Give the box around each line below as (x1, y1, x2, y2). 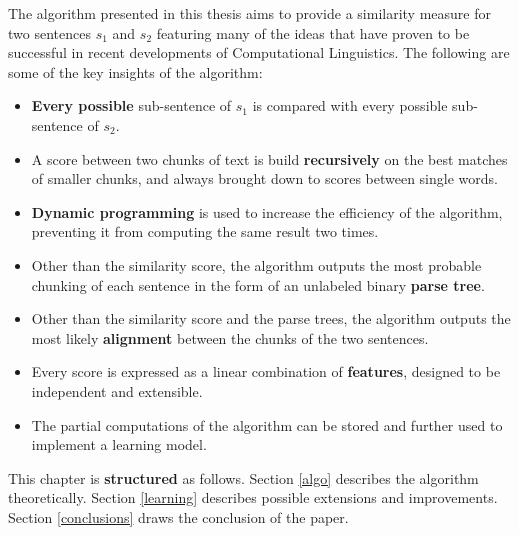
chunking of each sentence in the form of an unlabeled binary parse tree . (31, 274, 485, 295)
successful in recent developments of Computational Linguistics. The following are (8, 42, 510, 63)
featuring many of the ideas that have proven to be (156, 22, 470, 43)
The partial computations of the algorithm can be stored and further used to (31, 414, 503, 435)
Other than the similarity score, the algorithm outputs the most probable (31, 254, 482, 275)
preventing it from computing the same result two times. (31, 221, 379, 242)
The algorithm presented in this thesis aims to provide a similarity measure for (8, 3, 491, 23)
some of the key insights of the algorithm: (8, 61, 263, 82)
